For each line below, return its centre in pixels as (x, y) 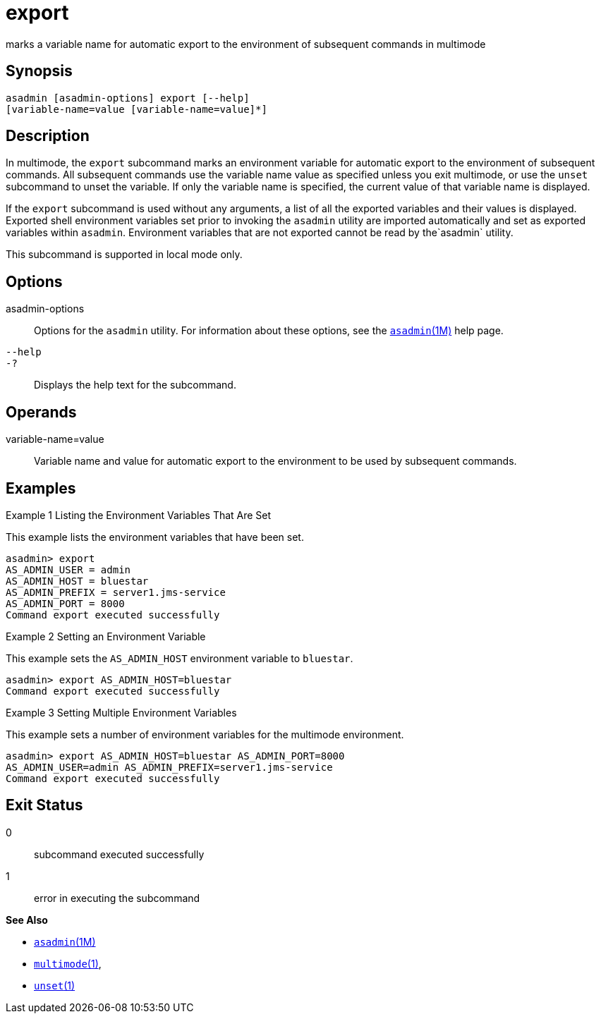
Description (48, 136)
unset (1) (55, 985)
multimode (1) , (68, 963)
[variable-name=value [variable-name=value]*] (136, 109)
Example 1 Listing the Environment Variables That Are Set (139, 515)
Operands (41, 412)
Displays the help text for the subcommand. (135, 385)
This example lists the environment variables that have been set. (155, 537)
